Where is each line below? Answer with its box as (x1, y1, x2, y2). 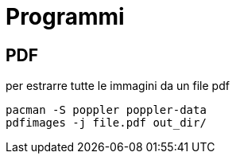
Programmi (6, 3, 125, 30)
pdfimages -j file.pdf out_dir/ (6, 116, 207, 130)
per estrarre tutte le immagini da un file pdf (6, 79, 230, 93)
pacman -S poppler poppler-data (6, 103, 207, 117)
